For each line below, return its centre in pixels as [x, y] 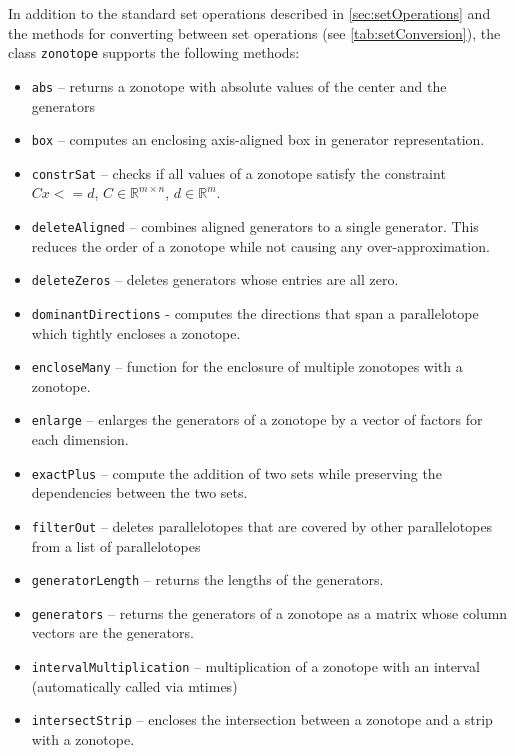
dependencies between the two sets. [139, 492]
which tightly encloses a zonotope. [136, 332]
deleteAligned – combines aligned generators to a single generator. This [255, 226]
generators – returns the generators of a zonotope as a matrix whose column [269, 612]
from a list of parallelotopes [116, 545]
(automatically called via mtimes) [134, 685]
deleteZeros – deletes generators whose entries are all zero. [215, 279]
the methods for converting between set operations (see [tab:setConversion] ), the [254, 32]
